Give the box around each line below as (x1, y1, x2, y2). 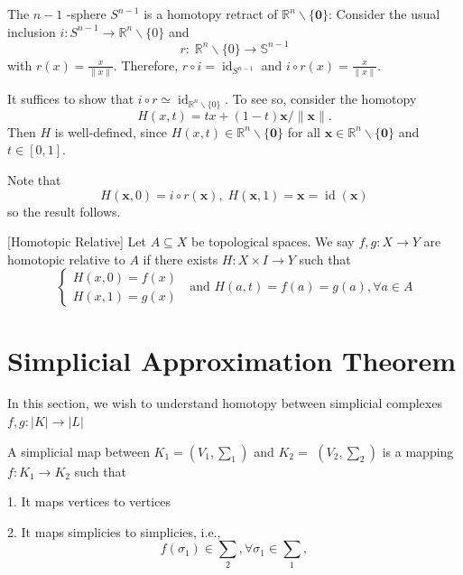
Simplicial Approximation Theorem (7, 341, 457, 378)
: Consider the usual (329, 5, 440, 23)
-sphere (66, 5, 106, 23)
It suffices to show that (7, 89, 134, 107)
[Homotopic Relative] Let (7, 232, 146, 251)
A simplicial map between (7, 441, 150, 460)
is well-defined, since (54, 122, 168, 141)
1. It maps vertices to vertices (7, 492, 171, 511)
